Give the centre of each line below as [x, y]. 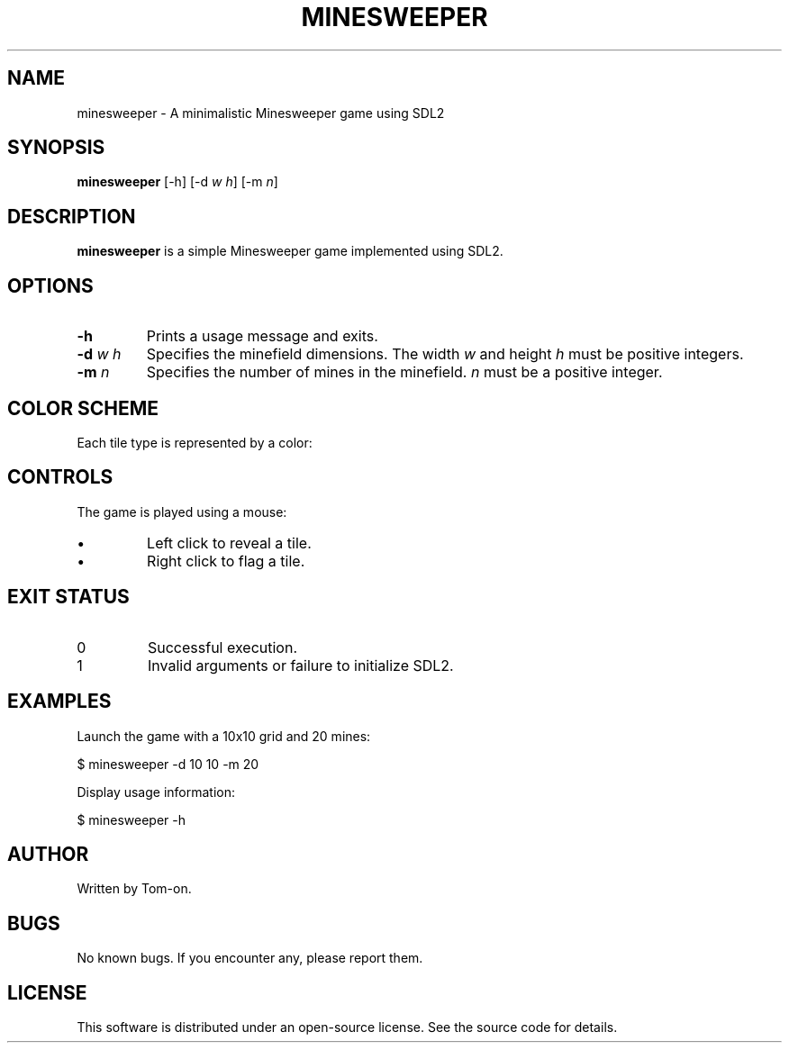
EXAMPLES [59, 702]
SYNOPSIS [56, 148]
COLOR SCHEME [83, 408]
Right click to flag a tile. [226, 561]
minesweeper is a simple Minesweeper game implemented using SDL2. [290, 251]
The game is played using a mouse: [182, 511]
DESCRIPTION [72, 216]
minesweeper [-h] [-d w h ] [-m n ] [177, 182]
